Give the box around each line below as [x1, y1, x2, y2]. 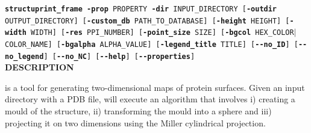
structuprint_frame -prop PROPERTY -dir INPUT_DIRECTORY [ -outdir [5, 5, 277, 13]
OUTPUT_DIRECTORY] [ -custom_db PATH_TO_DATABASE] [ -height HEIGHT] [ [5, 16, 290, 25]
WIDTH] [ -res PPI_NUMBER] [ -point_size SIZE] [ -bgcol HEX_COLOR [30, 28, 294, 37]
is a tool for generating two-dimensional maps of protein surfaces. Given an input [5, 81, 305, 93]
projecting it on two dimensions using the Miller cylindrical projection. [5, 116, 266, 129]
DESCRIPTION [5, 61, 74, 73]
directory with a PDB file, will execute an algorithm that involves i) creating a [5, 93, 295, 105]
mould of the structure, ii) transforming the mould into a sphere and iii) [5, 105, 272, 117]
